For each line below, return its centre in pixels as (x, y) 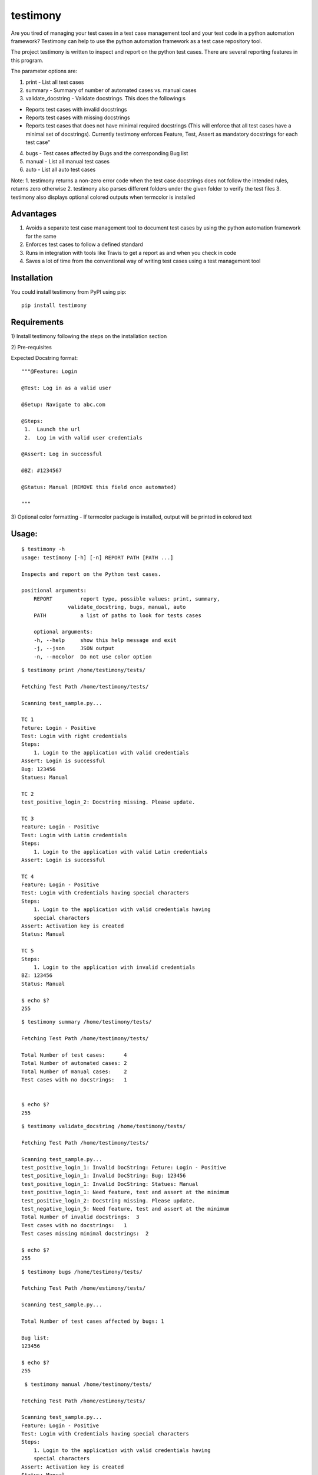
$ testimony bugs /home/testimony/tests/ (82, 1272)
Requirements (37, 322)
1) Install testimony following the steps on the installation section (89, 336)
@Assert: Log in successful (62, 454)
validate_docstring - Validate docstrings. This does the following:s (105, 99)
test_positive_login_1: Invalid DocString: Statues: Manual (110, 1184)
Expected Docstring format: (44, 358)
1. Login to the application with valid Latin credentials (120, 852)
